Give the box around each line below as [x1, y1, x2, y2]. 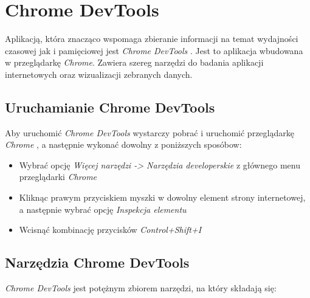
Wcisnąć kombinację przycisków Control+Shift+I [19, 223, 202, 236]
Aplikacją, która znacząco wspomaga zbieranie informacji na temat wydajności [5, 32, 298, 45]
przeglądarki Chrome [19, 170, 97, 183]
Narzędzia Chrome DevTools [5, 253, 190, 272]
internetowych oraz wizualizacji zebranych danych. [5, 68, 193, 80]
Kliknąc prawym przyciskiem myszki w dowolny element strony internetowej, [19, 191, 306, 204]
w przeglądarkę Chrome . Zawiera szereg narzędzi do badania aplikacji [5, 56, 264, 69]
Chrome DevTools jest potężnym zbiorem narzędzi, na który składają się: [5, 282, 277, 294]
